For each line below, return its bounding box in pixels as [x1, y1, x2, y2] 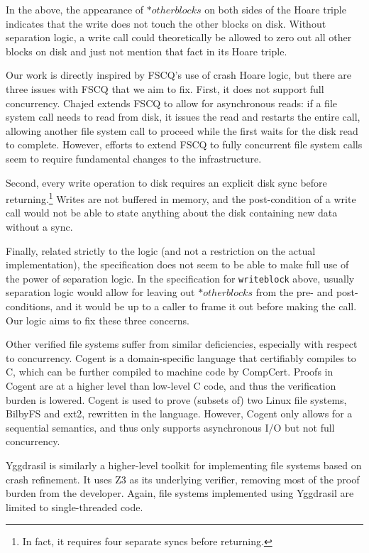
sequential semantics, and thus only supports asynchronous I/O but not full [6, 420, 335, 434]
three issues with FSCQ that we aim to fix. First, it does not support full [6, 81, 324, 96]
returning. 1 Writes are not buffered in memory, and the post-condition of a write [6, 190, 356, 206]
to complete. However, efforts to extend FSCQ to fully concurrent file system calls [6, 137, 363, 152]
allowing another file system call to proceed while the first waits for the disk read [6, 123, 358, 138]
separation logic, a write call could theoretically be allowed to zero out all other [6, 30, 352, 45]
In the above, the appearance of [6, 2, 144, 16]
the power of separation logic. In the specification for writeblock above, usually [6, 270, 355, 285]
